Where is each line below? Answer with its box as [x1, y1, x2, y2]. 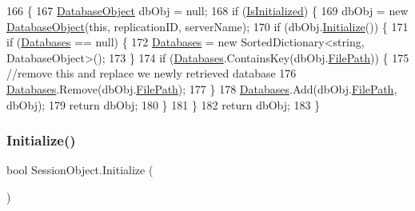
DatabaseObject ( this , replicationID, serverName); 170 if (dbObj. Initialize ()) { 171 [6, 18, 409, 34]
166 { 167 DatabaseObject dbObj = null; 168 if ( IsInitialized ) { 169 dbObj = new [6, 2, 409, 18]
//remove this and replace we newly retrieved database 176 [6, 65, 297, 82]
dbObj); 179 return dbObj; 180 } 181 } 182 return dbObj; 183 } [6, 96, 321, 113]
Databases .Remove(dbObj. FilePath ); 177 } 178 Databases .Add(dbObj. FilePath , [6, 80, 397, 97]
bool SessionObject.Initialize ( [6, 161, 154, 178]
